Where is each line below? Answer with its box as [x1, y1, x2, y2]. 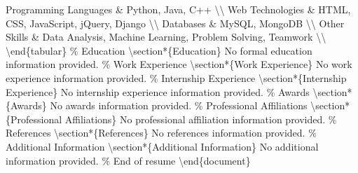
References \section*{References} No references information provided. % [6, 125, 317, 140]
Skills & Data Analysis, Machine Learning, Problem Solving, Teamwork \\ [6, 29, 326, 44]
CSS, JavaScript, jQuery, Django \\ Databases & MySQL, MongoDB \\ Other [6, 15, 345, 30]
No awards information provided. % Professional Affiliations [50, 98, 308, 113]
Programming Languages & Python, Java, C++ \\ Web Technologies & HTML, [6, 2, 351, 16]
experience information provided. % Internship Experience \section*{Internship [6, 70, 347, 85]
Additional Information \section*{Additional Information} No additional [6, 139, 319, 153]
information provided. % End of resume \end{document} [6, 153, 251, 167]
